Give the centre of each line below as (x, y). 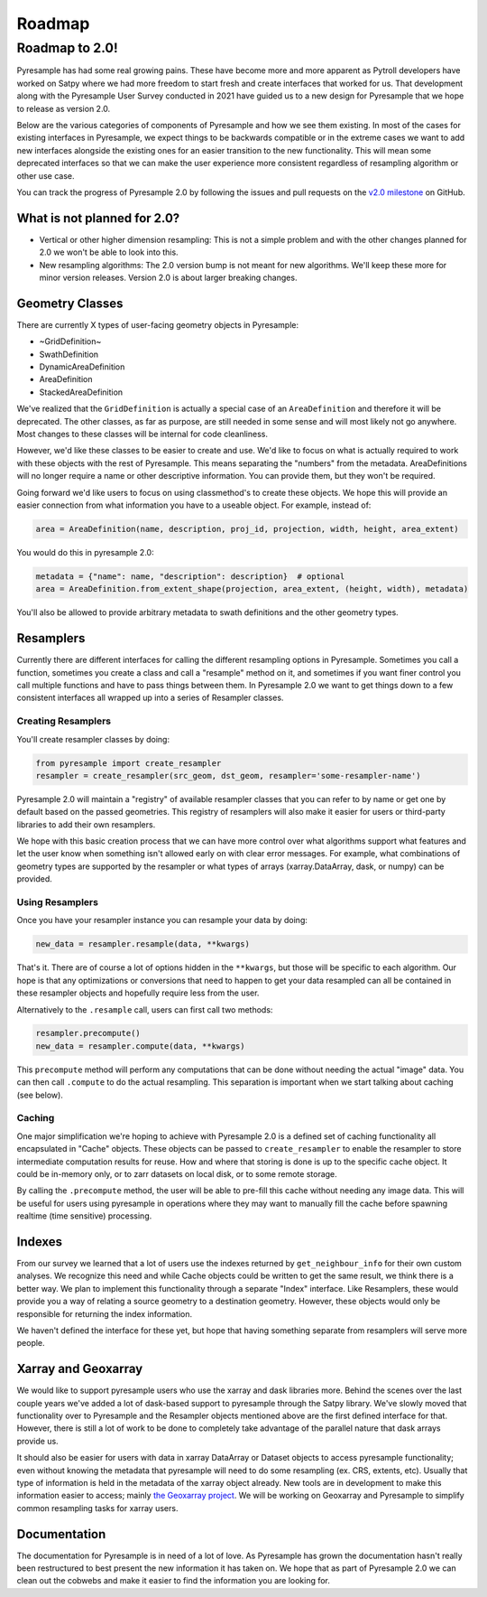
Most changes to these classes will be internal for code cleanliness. (142, 434)
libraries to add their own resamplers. (86, 824)
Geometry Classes (70, 303)
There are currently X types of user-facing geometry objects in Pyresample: (158, 324)
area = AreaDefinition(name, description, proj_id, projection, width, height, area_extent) (247, 529)
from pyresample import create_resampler (129, 763)
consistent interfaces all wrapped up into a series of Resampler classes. (150, 698)
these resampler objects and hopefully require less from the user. (138, 993)
